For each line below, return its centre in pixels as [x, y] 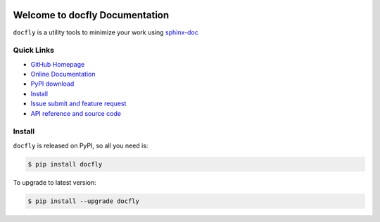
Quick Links [33, 51]
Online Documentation [63, 74]
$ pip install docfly [65, 164]
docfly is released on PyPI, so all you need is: [81, 145]
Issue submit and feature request [78, 104]
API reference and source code [76, 113]
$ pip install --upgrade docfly [84, 201]
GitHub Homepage [58, 64]
